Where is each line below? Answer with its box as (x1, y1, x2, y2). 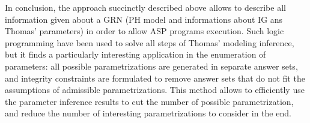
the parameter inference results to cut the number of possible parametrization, (5, 95, 294, 107)
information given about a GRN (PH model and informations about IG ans (5, 13, 283, 25)
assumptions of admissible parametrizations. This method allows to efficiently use (5, 83, 305, 96)
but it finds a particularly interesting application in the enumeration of (5, 48, 266, 61)
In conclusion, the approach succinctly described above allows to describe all (5, 1, 286, 13)
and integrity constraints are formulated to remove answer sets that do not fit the (5, 71, 305, 84)
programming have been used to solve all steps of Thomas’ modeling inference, (5, 36, 294, 49)
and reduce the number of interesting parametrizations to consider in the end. (5, 107, 291, 119)
